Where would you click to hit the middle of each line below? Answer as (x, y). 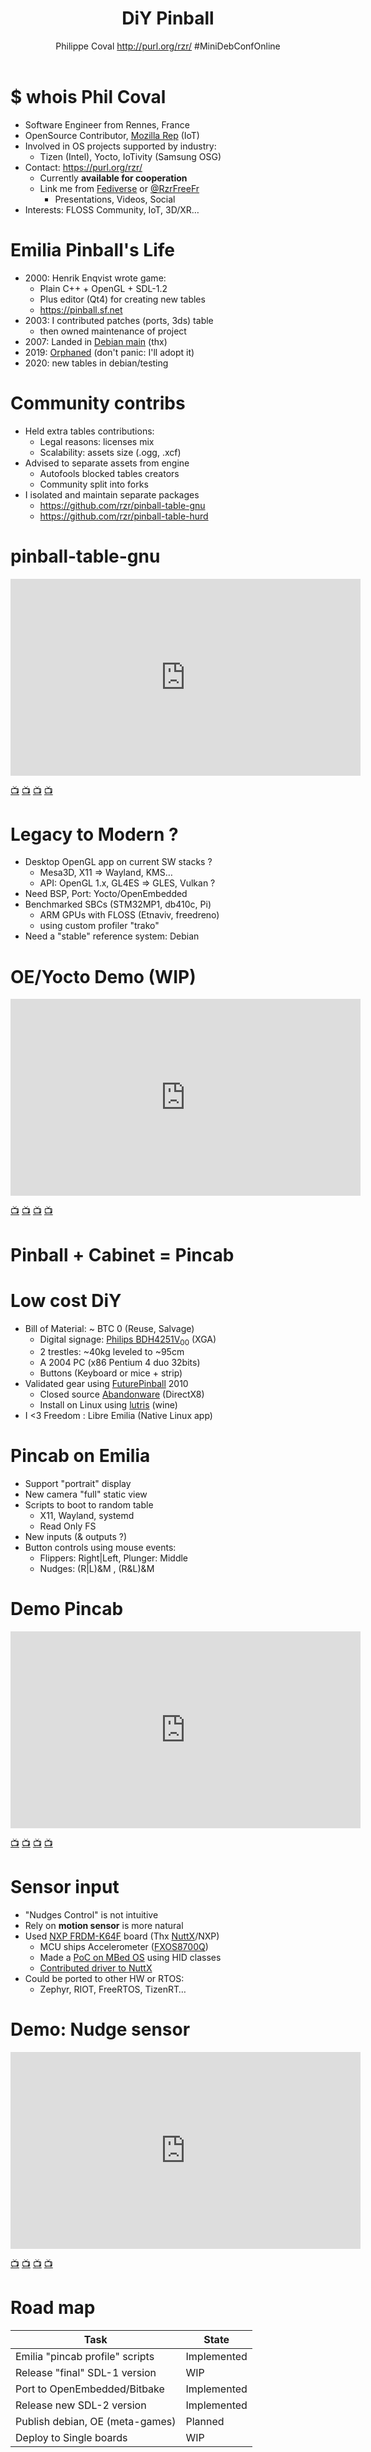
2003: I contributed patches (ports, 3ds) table (119, 320)
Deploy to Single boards (71, 2437)
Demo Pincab (67, 1609)
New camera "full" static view (86, 1494)
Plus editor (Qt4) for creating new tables (122, 299)
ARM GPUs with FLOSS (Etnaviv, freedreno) (129, 915)
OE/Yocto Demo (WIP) (103, 976)
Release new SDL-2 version (81, 2405)
